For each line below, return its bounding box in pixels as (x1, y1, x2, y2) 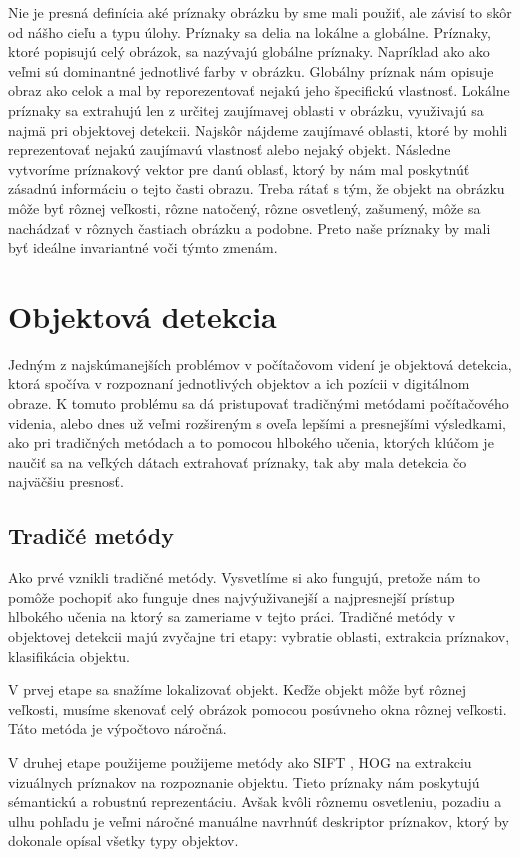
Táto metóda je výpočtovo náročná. (8, 718, 227, 739)
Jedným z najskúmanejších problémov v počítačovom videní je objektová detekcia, (8, 353, 512, 374)
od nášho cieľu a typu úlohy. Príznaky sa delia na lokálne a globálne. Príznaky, (8, 21, 491, 42)
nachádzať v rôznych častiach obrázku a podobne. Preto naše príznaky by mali (8, 217, 491, 238)
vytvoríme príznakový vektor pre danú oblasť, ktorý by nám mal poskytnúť (8, 158, 470, 179)
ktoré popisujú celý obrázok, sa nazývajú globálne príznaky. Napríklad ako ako (8, 41, 490, 62)
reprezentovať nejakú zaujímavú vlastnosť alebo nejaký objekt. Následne (8, 139, 451, 160)
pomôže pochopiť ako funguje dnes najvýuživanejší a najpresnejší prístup (8, 586, 455, 607)
